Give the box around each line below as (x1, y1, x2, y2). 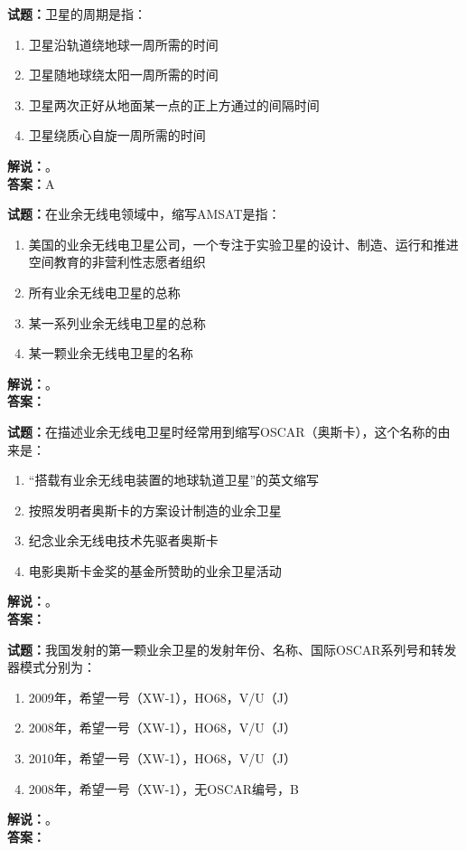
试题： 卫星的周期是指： (7, 5, 146, 23)
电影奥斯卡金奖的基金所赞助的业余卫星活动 (28, 561, 282, 580)
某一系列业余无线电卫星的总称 (28, 313, 206, 332)
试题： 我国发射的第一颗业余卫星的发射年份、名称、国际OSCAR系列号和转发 (7, 639, 457, 658)
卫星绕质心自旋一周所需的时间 (28, 126, 206, 145)
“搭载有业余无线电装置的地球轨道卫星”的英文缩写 (28, 470, 320, 489)
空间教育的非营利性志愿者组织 (28, 252, 206, 271)
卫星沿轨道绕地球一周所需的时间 (28, 34, 219, 53)
